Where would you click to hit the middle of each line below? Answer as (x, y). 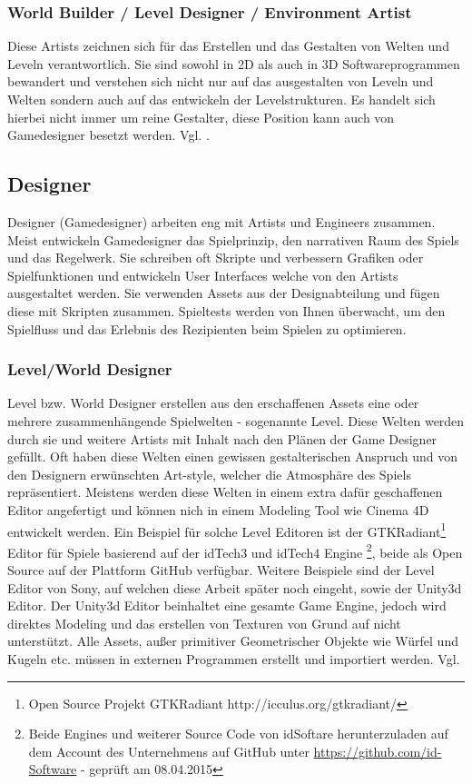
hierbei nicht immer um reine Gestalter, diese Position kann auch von (201, 117)
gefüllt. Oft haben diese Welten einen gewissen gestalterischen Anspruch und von (232, 457)
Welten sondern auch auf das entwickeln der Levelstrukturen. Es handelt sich (221, 99)
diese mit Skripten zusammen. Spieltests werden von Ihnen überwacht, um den (226, 310)
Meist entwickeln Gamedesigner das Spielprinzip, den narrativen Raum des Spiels (233, 239)
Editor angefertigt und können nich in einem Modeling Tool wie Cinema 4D (218, 509)
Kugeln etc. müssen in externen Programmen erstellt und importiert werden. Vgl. (234, 658)
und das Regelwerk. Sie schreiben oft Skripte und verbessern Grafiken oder (216, 258)
